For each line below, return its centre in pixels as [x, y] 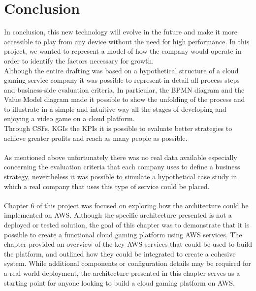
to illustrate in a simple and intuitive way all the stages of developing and [115, 109]
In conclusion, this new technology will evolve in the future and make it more [121, 32]
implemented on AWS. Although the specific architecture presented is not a [118, 215]
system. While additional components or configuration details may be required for [128, 263]
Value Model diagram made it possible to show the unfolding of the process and [125, 99]
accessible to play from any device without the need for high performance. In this [127, 41]
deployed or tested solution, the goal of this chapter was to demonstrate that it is [127, 225]
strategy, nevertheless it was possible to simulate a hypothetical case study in [121, 177]
